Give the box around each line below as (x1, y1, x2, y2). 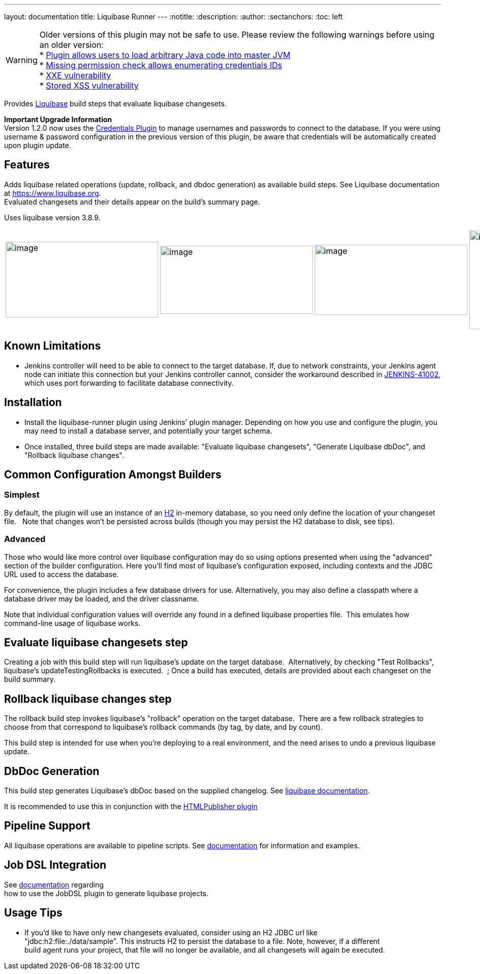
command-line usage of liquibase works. (4, 618, 141, 627)
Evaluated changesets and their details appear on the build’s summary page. (4, 197, 260, 206)
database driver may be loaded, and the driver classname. (4, 594, 199, 603)
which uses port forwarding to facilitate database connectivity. (24, 378, 234, 387)
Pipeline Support (4, 819, 91, 833)
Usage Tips (4, 906, 63, 920)
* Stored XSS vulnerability (39, 80, 139, 91)
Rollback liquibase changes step (4, 692, 172, 705)
